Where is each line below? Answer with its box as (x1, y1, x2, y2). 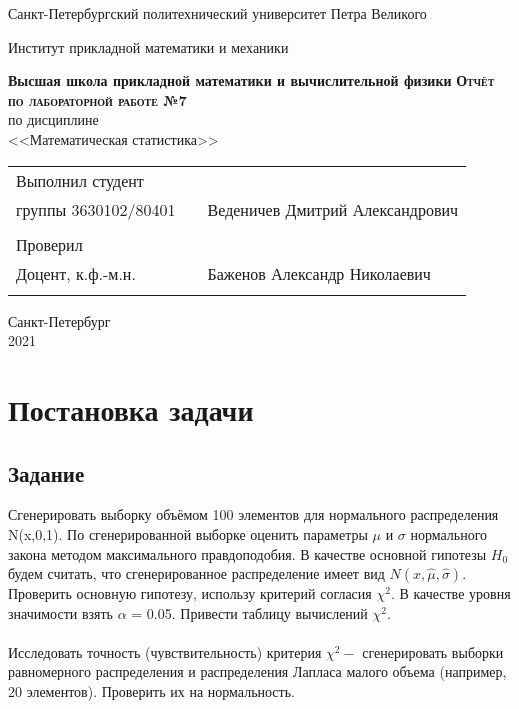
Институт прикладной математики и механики (8, 36, 289, 57)
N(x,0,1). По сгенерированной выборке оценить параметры (8, 523, 368, 544)
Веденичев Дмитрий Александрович (207, 197, 459, 221)
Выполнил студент (16, 168, 144, 192)
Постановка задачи (8, 388, 254, 429)
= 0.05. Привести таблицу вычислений (131, 602, 368, 623)
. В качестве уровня (390, 583, 511, 604)
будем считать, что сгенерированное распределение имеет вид (8, 563, 385, 584)
